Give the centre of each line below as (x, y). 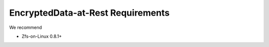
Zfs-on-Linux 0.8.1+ (42, 36)
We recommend (26, 27)
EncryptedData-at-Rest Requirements (89, 13)
